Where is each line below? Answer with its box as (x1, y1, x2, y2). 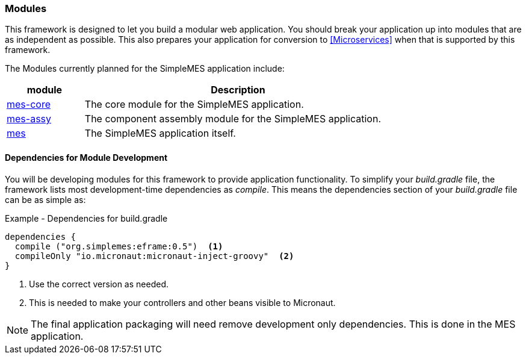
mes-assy (7, 113, 52, 125)
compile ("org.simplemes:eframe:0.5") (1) (14, 241, 223, 251)
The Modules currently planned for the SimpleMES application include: (5, 63, 285, 74)
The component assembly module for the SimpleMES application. (84, 113, 382, 125)
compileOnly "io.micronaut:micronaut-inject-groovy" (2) (14, 251, 294, 261)
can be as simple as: (5, 194, 86, 205)
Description (211, 84, 265, 96)
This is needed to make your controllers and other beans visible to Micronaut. (29, 297, 336, 308)
